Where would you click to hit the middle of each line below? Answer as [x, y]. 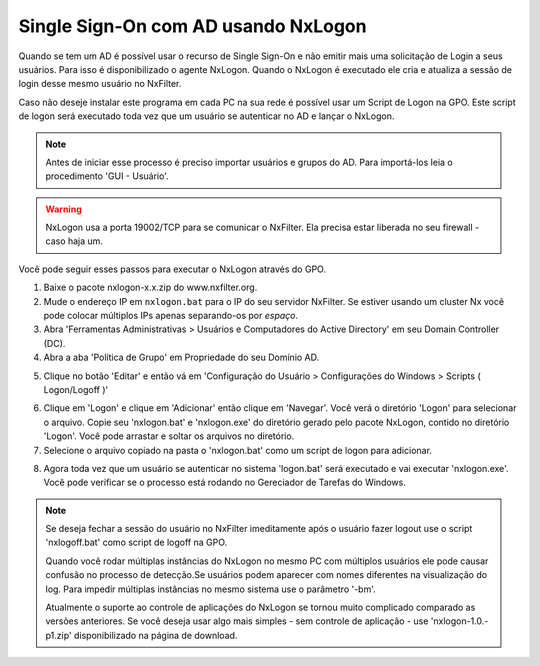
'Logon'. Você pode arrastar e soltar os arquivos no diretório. [169, 436]
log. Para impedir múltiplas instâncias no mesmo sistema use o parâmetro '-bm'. [211, 589]
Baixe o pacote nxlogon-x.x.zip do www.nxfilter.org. [150, 287]
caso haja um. [74, 241]
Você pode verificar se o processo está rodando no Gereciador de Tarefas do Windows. [225, 482]
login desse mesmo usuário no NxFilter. [100, 84]
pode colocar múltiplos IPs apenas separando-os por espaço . [171, 316]
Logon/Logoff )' [76, 389]
